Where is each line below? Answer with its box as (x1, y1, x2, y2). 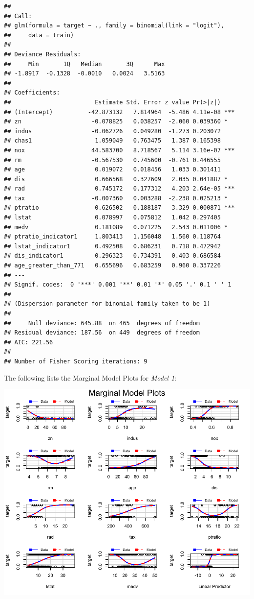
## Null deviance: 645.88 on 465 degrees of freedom (4, 319, 200, 327)
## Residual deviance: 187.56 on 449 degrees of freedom (4, 329, 200, 336)
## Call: (4, 12, 32, 20)
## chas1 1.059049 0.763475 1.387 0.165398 (4, 137, 221, 144)
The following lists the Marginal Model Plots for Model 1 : (4, 372, 176, 383)
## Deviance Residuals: (4, 50, 81, 58)
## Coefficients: (4, 89, 60, 96)
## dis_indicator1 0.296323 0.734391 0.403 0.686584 (4, 252, 221, 260)
